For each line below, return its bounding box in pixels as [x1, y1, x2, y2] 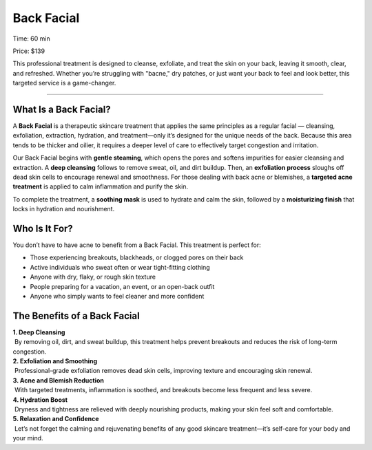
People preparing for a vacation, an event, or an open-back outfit [30, 282, 215, 290]
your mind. [12, 434, 44, 442]
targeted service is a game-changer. [12, 79, 116, 87]
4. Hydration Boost [12, 396, 68, 404]
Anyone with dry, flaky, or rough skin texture [30, 272, 156, 281]
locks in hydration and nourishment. [12, 205, 115, 213]
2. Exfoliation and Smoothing [12, 357, 98, 365]
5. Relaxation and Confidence [12, 415, 99, 423]
